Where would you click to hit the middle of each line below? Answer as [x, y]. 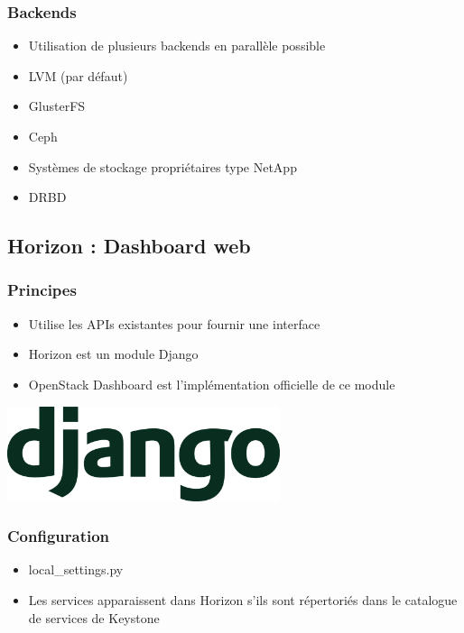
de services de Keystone [94, 617]
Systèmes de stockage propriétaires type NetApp [162, 166]
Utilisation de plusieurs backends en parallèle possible [177, 46]
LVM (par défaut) [78, 75]
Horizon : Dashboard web [129, 246]
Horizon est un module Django [113, 354]
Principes [42, 290]
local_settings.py [76, 569]
